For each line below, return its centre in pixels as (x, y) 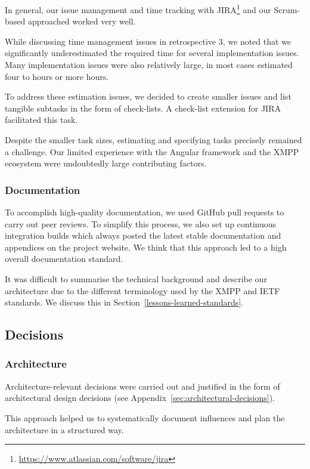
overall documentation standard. (64, 259)
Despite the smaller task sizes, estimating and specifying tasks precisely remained (154, 140)
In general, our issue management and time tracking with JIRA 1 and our (138, 9)
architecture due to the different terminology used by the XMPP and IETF (142, 290)
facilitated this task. (41, 120)
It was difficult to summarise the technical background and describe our (136, 278)
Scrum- (287, 9)
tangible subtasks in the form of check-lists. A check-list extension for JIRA (143, 108)
